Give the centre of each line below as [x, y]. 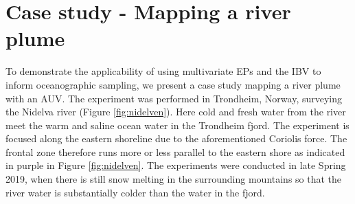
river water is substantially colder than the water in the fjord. [135, 192]
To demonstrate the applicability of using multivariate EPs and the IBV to [163, 71]
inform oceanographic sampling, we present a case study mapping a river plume [173, 84]
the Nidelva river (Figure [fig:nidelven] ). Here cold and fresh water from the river [176, 112]
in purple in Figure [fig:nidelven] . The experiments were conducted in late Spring [176, 165]
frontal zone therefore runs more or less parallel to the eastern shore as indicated [175, 151]
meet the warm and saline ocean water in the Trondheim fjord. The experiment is [177, 125]
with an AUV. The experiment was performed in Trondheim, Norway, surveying [174, 98]
